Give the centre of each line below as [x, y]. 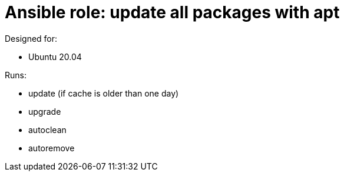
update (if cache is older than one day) [104, 93]
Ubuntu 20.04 [55, 57]
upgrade [45, 111]
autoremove [52, 148]
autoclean [47, 129]
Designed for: [31, 38]
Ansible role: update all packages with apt [172, 12]
